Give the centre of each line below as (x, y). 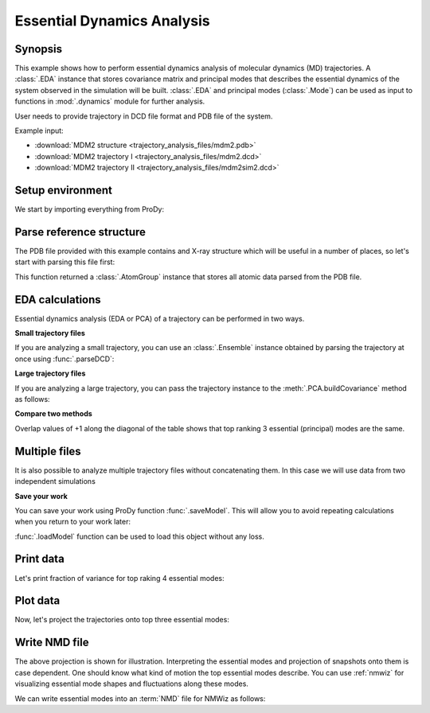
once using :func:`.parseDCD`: (64, 359)
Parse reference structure (80, 232)
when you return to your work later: (73, 522)
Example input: (39, 131)
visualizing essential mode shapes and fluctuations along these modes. (131, 684)
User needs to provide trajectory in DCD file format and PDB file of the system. (144, 116)
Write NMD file (52, 643)
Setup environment (64, 190)
